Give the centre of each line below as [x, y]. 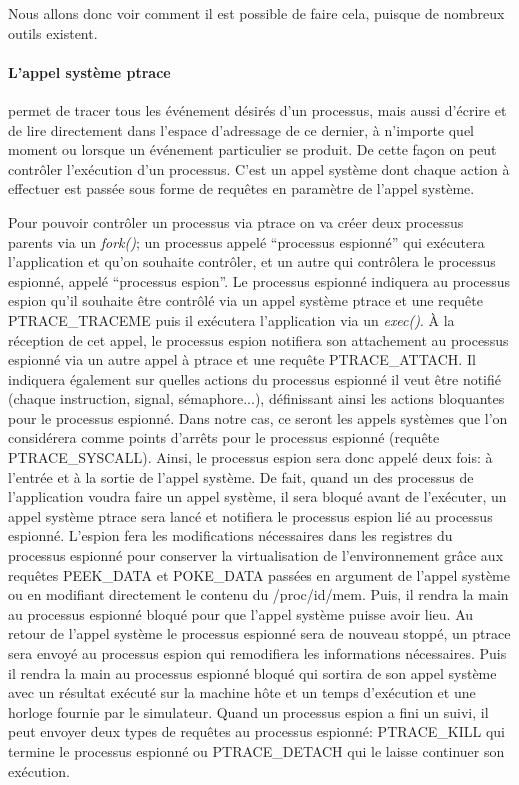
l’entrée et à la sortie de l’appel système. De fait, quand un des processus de [241, 476]
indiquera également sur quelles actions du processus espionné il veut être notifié [255, 378]
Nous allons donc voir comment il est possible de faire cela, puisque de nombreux [256, 13]
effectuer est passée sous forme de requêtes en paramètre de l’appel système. [241, 188]
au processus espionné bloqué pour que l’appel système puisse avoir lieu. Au [241, 613]
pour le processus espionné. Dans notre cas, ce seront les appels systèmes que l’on [258, 417]
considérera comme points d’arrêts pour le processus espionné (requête [224, 437]
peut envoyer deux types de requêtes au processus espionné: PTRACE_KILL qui [256, 731]
